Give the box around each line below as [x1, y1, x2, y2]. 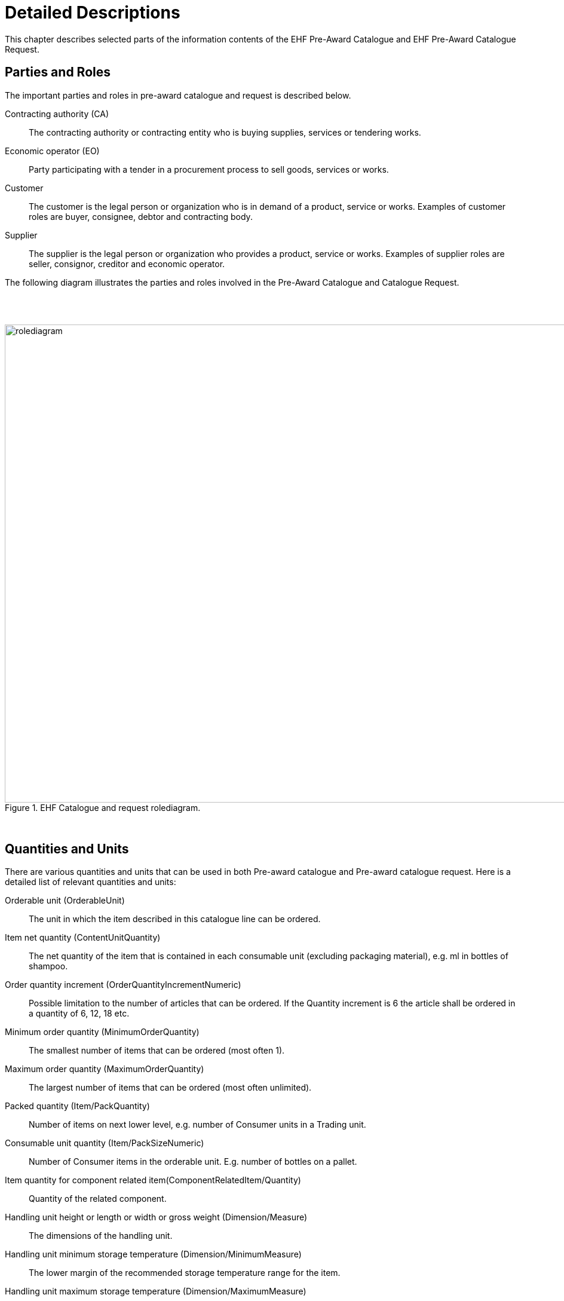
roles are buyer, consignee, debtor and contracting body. [29, 211, 253, 222]
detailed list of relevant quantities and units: [5, 877, 176, 887]
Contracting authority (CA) [5, 108, 109, 119]
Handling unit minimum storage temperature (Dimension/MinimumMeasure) [5, 1249, 302, 1260]
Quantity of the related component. [29, 1193, 167, 1204]
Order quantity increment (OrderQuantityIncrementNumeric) [5, 979, 241, 990]
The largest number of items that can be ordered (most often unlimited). [29, 1082, 312, 1093]
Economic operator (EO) [5, 145, 100, 156]
